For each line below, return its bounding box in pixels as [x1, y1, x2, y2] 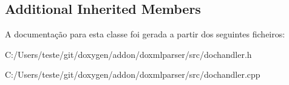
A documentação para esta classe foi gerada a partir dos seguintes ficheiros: [5, 28, 285, 40]
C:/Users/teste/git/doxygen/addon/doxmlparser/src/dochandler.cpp [5, 68, 260, 81]
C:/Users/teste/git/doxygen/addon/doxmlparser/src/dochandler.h [5, 48, 252, 60]
